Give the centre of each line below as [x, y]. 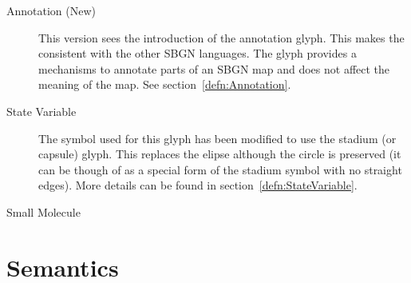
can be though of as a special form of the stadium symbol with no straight [220, 169]
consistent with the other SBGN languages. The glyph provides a [198, 53]
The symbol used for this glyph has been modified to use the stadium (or [217, 138]
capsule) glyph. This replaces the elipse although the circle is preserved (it [220, 154]
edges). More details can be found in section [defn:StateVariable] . [198, 185]
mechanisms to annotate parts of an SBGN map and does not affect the [214, 68]
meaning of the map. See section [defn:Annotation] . [165, 84]
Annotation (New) [51, 10]
